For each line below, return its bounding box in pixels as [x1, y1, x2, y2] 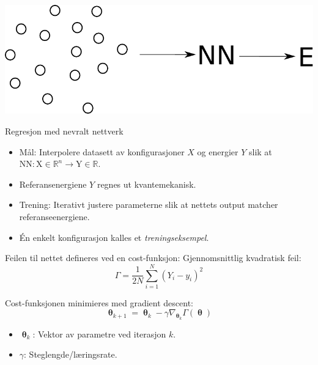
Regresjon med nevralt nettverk [5, 125, 124, 137]
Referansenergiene [19, 177, 87, 190]
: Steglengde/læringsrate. [24, 348, 117, 361]
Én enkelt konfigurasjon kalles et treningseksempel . [19, 230, 209, 243]
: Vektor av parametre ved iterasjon [32, 327, 166, 340]
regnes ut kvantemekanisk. [97, 177, 196, 190]
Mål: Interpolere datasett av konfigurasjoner [19, 145, 185, 158]
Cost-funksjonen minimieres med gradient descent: [5, 296, 193, 309]
